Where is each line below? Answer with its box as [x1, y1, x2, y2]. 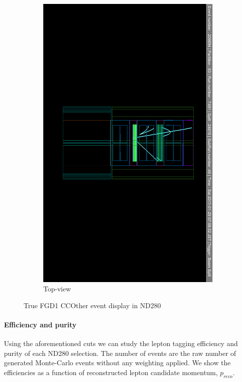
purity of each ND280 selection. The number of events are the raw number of [4, 348, 236, 358]
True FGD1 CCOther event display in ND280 [24, 300, 161, 310]
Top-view [43, 284, 71, 294]
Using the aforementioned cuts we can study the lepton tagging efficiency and [4, 338, 238, 349]
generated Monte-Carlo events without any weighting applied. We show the [4, 357, 231, 368]
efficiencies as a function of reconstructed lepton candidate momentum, [4, 367, 218, 377]
